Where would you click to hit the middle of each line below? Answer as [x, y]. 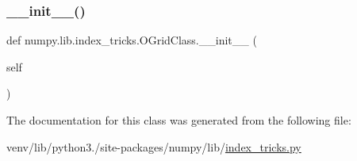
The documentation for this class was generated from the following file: [179, 120]
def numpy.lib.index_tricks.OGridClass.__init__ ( [132, 40]
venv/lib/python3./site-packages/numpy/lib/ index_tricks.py [154, 146]
